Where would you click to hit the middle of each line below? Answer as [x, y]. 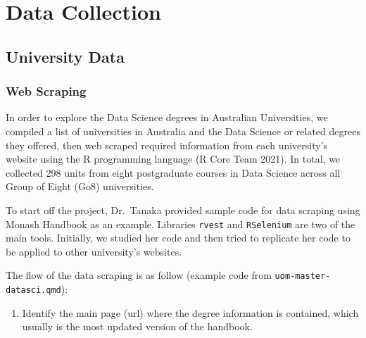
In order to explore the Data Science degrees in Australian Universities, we [167, 117]
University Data [65, 56]
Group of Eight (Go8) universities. [80, 186]
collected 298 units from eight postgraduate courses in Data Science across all [173, 172]
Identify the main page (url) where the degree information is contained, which [190, 312]
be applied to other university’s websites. [94, 251]
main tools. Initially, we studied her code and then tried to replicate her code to [178, 238]
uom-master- [303, 276]
